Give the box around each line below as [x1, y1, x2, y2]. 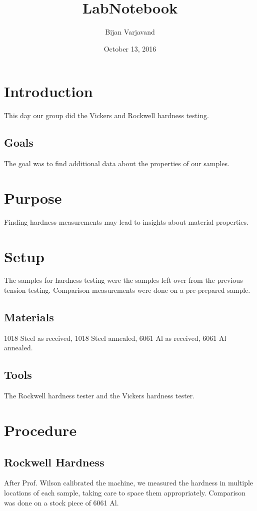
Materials [4, 309, 54, 325]
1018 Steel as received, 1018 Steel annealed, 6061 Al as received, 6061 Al [4, 332, 226, 343]
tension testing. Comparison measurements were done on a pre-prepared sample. [4, 285, 250, 295]
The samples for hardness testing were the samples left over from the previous [4, 275, 243, 285]
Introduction [4, 81, 93, 102]
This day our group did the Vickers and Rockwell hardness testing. [4, 110, 209, 121]
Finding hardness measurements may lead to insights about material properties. [4, 216, 248, 227]
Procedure [4, 420, 77, 440]
